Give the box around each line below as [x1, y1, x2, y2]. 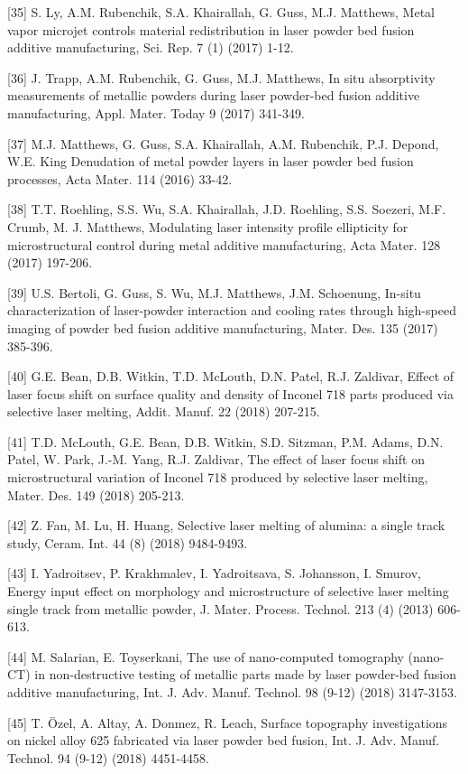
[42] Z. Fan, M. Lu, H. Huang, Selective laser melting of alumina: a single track [7, 516, 445, 535]
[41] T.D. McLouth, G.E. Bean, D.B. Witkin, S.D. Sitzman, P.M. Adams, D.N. [7, 432, 444, 451]
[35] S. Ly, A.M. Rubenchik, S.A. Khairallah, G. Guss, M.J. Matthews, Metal [7, 3, 436, 21]
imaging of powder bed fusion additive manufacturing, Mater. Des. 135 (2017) [7, 318, 438, 337]
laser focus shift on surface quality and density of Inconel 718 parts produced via [7, 384, 454, 403]
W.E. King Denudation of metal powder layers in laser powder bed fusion [7, 152, 414, 171]
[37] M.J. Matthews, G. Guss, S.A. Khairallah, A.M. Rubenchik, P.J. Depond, [7, 134, 439, 153]
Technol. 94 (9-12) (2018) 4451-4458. [7, 748, 209, 767]
